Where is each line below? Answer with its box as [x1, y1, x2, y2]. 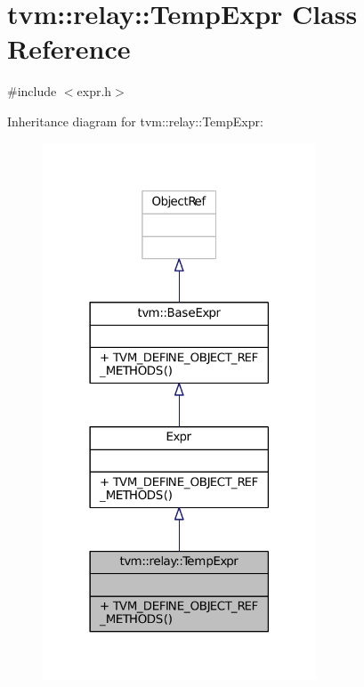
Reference [7, 30, 131, 67]
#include [7, 82, 57, 101]
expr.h [77, 82, 112, 101]
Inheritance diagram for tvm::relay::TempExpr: [7, 111, 263, 130]
